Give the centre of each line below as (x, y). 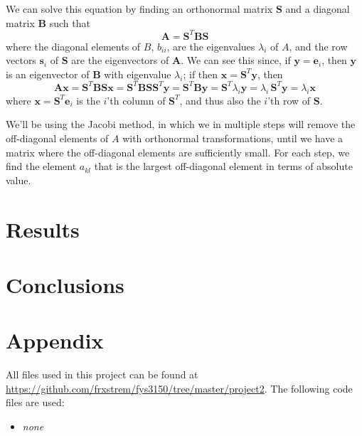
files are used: (35, 402)
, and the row (318, 46)
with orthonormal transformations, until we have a (233, 138)
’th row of (289, 100)
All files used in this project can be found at (102, 374)
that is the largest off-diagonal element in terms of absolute (223, 166)
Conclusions (65, 284)
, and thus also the (220, 100)
